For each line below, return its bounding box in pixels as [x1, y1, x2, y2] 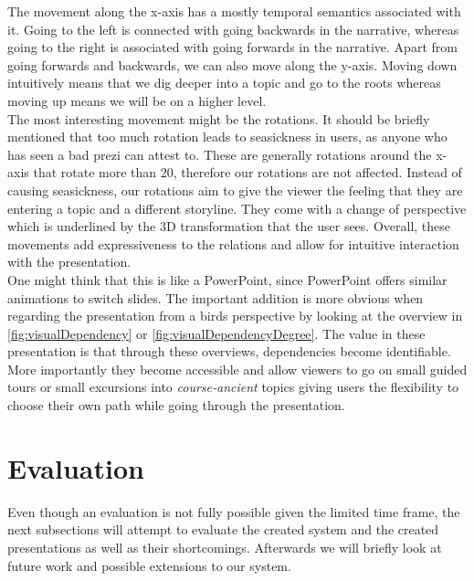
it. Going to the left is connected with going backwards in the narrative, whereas [7, 19, 459, 38]
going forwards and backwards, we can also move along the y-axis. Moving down [7, 55, 458, 74]
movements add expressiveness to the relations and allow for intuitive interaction [7, 234, 459, 253]
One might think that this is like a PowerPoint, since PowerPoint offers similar [7, 269, 448, 289]
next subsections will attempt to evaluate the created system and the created [7, 520, 439, 539]
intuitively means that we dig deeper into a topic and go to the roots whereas [7, 73, 441, 92]
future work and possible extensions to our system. [7, 555, 291, 575]
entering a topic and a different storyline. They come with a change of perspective [7, 198, 467, 217]
